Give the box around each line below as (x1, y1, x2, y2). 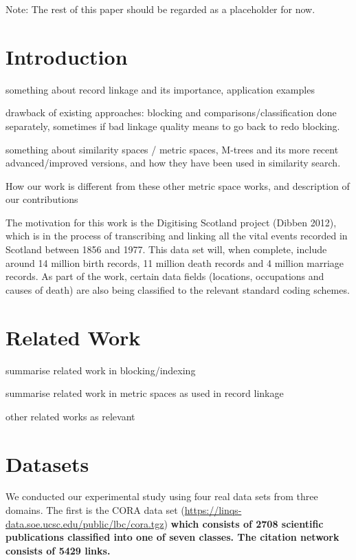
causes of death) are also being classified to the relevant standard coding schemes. (5, 282, 350, 297)
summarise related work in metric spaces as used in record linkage (5, 386, 284, 400)
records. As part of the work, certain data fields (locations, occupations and (5, 269, 324, 283)
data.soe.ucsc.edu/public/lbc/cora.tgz (5, 516, 164, 530)
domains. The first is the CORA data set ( (5, 503, 185, 517)
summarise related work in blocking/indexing (5, 363, 196, 377)
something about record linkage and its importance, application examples (5, 82, 315, 96)
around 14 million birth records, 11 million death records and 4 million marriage (5, 255, 344, 270)
